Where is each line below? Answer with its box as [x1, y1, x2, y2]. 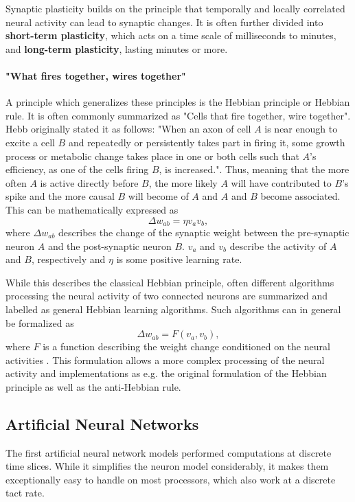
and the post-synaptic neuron [47, 238, 172, 253]
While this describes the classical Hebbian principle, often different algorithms [5, 275, 334, 289]
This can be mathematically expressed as [5, 202, 179, 216]
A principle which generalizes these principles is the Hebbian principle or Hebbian [5, 95, 350, 109]
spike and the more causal [5, 189, 115, 203]
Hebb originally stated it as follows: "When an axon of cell [5, 122, 251, 136]
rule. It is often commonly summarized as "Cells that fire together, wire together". [5, 108, 351, 122]
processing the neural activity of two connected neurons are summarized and [5, 288, 328, 303]
